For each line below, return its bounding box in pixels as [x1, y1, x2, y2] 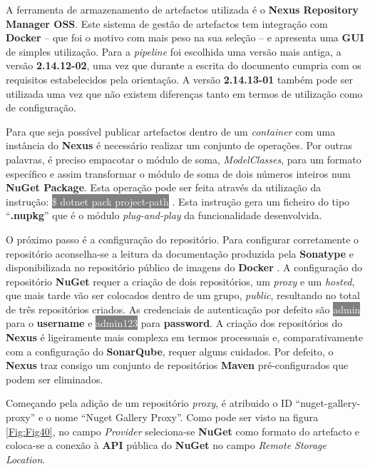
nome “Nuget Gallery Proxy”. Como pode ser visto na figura [54, 410, 319, 425]
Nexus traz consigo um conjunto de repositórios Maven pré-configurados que [6, 358, 349, 373]
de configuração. [6, 100, 76, 115]
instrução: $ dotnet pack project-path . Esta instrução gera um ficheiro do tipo [6, 193, 350, 208]
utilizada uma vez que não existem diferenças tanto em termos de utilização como [6, 86, 363, 101]
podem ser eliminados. [6, 371, 103, 386]
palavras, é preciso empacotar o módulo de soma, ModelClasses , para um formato [6, 151, 361, 166]
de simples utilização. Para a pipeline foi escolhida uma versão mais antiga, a [6, 44, 341, 59]
